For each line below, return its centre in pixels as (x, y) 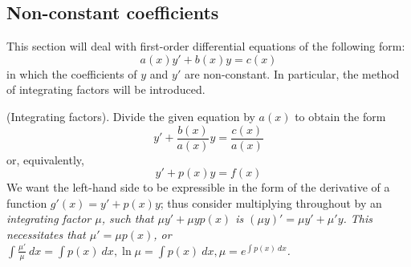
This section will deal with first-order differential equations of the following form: (206, 46)
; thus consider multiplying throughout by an (271, 202)
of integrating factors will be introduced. (106, 89)
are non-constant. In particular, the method (292, 73)
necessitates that (46, 235)
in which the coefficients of (72, 73)
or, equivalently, (45, 159)
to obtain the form (340, 116)
